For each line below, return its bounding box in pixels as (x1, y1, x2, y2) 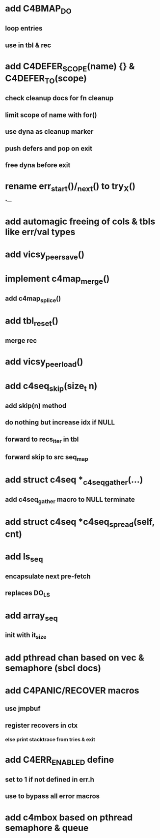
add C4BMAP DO (5, 3, 72, 16)
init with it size (5, 631, 47, 641)
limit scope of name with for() (5, 111, 97, 119)
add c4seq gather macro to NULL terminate (5, 495, 135, 505)
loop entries (5, 24, 43, 32)
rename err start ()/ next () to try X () (5, 180, 136, 193)
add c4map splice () (5, 294, 61, 304)
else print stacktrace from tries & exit (5, 736, 96, 743)
